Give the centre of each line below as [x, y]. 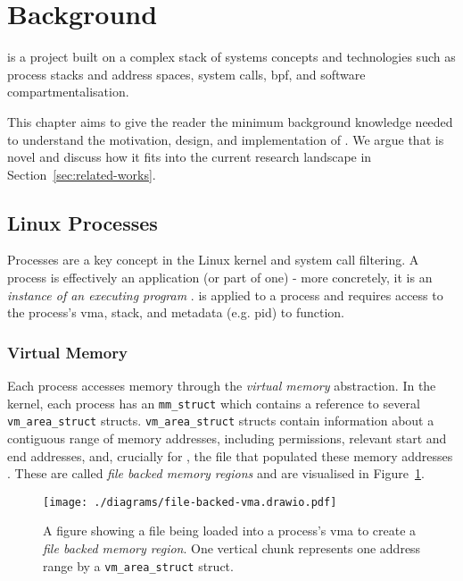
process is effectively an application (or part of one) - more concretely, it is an [220, 278]
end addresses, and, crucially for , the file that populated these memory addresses [230, 455]
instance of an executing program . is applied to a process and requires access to [225, 295]
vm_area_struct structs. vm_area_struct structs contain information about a [221, 421]
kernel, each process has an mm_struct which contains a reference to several [214, 403]
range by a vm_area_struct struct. [138, 565]
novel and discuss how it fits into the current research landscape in [190, 157]
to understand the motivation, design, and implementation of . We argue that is [226, 139]
